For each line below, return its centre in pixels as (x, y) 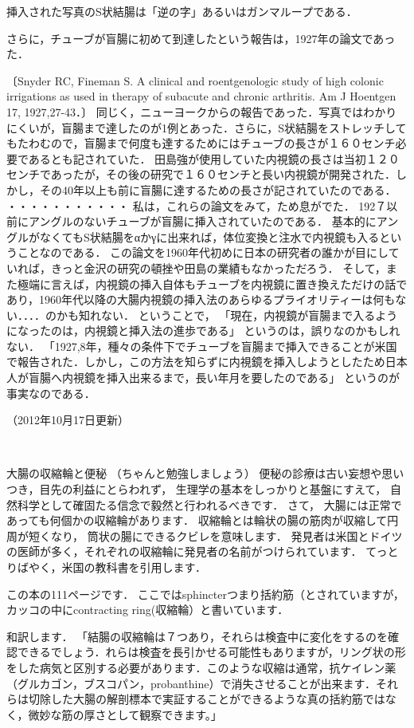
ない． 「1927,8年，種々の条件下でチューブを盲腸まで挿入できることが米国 (202, 346)
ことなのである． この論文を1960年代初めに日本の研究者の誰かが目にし (203, 252)
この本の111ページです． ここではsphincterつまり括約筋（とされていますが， (205, 594)
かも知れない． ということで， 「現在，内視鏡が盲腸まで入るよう (227, 315)
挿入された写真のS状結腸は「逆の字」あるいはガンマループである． (182, 11)
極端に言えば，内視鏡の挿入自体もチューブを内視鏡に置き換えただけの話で (212, 283)
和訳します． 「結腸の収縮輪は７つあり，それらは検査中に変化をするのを (197, 636)
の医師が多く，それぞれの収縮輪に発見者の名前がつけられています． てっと (203, 551)
